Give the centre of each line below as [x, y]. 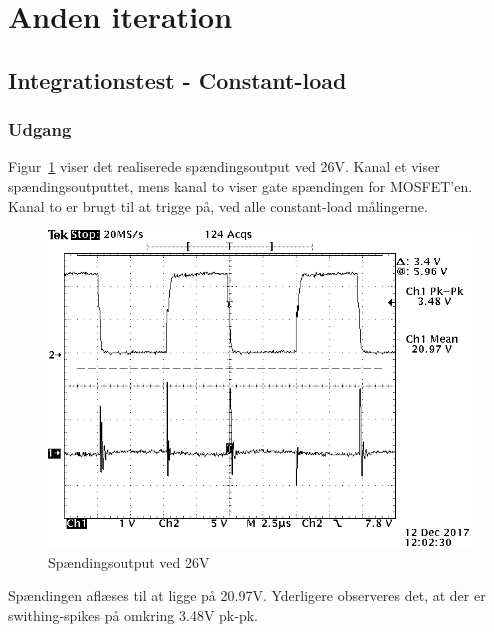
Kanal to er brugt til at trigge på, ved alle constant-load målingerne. [218, 205]
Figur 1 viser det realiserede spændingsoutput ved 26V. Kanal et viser [224, 166]
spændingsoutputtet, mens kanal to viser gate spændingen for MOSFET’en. [240, 185]
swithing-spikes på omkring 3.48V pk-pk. [133, 614]
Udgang [40, 129]
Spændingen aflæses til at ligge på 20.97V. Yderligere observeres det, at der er [247, 595]
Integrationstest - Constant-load [177, 79]
